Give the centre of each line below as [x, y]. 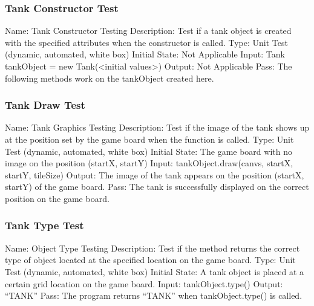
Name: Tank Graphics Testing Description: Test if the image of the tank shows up [157, 127]
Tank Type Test [44, 225]
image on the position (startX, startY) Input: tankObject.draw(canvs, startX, [149, 163]
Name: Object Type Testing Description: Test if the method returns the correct [152, 248]
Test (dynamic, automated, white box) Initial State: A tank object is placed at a [155, 271]
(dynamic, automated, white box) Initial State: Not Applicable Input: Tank [145, 54]
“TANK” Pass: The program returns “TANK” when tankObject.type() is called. [154, 295]
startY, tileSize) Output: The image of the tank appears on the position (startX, [155, 174]
